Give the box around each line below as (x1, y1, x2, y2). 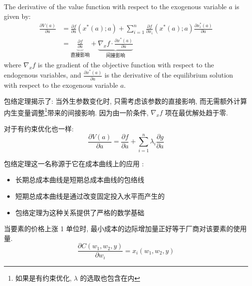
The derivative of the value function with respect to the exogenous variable (4, 1, 227, 11)
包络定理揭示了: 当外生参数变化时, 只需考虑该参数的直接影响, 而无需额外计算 (4, 96, 247, 106)
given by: (4, 11, 31, 21)
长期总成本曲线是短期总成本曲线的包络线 (15, 175, 144, 185)
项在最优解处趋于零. (165, 107, 228, 117)
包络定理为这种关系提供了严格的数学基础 (15, 207, 144, 217)
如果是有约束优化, (15, 272, 72, 283)
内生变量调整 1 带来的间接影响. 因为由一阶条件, (4, 106, 149, 117)
